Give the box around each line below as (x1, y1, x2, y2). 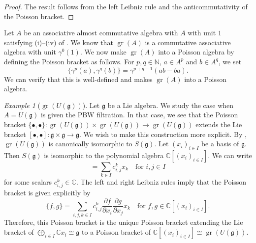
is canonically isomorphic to (48, 138, 132, 149)
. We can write (208, 150, 252, 160)
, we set (218, 56, 242, 66)
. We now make (80, 47, 127, 57)
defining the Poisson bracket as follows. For (4, 56, 134, 66)
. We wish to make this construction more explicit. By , (79, 129, 247, 139)
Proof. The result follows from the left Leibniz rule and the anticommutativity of (4, 1, 248, 11)
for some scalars (4, 177, 52, 187)
